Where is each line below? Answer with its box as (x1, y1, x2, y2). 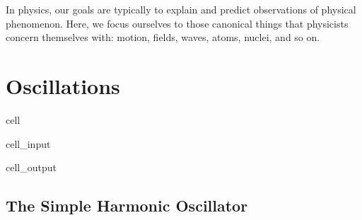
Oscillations (6, 71, 120, 100)
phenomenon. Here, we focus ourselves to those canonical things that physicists (6, 16, 349, 30)
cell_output (6, 160, 57, 175)
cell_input (6, 136, 51, 151)
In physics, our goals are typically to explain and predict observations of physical (6, 2, 356, 16)
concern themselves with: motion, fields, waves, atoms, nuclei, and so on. (6, 30, 320, 45)
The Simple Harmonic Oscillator (6, 195, 248, 216)
